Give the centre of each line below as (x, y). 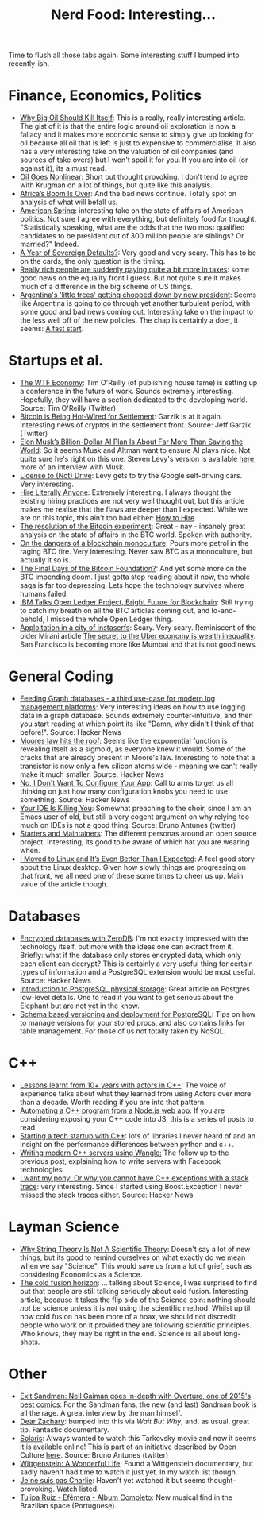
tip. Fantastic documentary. (64, 1429)
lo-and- (224, 611)
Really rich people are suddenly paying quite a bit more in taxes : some (134, 270)
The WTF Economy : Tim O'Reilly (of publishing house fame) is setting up (138, 383)
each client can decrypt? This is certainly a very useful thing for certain (136, 964)
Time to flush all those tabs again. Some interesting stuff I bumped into (124, 55)
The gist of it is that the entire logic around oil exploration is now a (128, 126)
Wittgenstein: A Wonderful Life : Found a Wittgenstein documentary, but (136, 1463)
